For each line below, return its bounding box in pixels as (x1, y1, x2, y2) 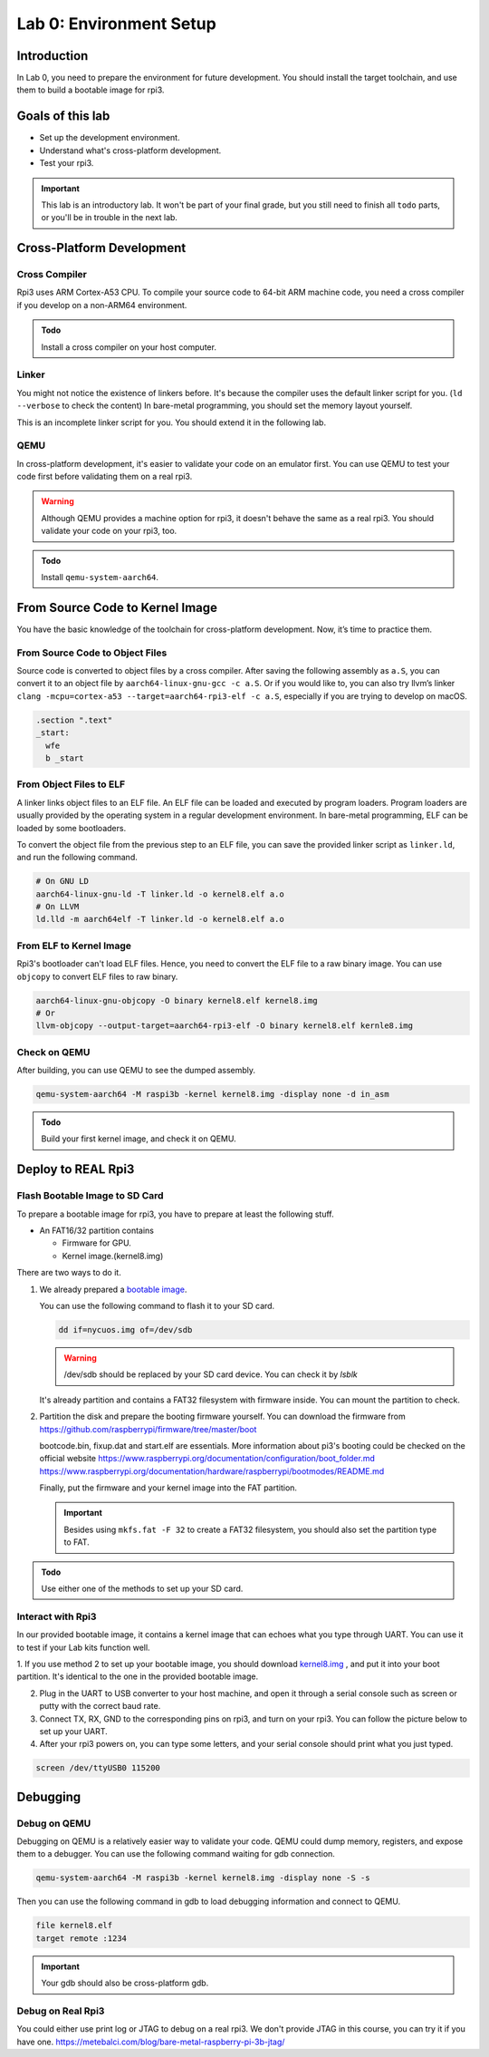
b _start (45, 753, 84, 763)
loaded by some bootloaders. (16, 822, 127, 833)
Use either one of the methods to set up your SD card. (41, 1583, 244, 1595)
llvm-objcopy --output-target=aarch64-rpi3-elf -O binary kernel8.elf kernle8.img (35, 1021, 414, 1031)
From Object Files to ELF (16, 778, 126, 791)
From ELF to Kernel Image (16, 939, 131, 952)
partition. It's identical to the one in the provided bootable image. (16, 1671, 258, 1682)
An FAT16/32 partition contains (39, 1225, 154, 1237)
